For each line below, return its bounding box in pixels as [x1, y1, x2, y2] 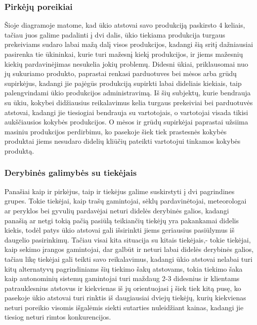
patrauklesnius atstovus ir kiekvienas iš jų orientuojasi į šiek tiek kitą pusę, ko [4, 283, 241, 293]
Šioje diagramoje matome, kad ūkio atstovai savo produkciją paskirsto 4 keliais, [4, 20, 245, 30]
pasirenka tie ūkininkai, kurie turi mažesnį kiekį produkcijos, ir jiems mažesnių [4, 49, 243, 59]
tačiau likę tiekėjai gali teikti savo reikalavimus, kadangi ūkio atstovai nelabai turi [4, 253, 253, 264]
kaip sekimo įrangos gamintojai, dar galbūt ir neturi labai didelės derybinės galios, [4, 244, 254, 254]
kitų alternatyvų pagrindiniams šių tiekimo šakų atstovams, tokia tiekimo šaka [4, 263, 243, 274]
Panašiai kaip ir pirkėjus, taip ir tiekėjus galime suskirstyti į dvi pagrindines [4, 186, 235, 196]
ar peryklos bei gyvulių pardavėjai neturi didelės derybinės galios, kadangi [4, 205, 229, 215]
